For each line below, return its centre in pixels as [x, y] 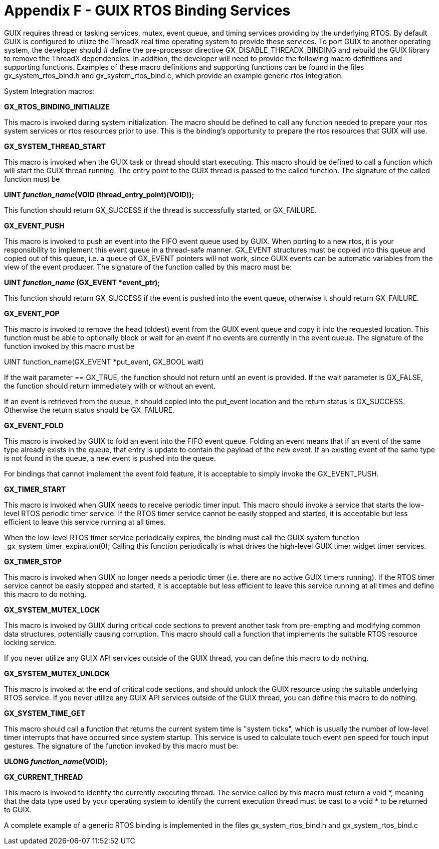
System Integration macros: [49, 91]
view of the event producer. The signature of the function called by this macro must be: [148, 267]
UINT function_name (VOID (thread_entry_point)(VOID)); [99, 194]
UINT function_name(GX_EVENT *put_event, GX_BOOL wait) [104, 361]
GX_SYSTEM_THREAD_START [55, 146]
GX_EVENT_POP [32, 313]
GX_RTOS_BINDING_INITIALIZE [57, 106]
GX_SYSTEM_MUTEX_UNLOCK [57, 673]
